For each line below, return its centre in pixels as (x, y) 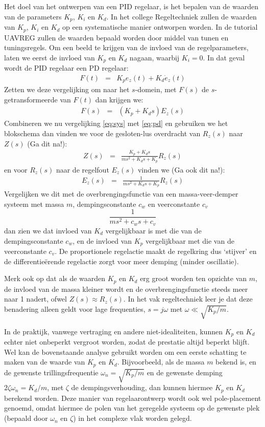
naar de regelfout (82, 169)
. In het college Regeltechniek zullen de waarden (182, 16)
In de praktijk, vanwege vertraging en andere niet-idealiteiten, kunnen (113, 331)
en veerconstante (174, 204)
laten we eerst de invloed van (50, 57)
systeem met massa (34, 204)
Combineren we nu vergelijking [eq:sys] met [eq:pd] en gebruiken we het (116, 123)
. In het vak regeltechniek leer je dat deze (188, 299)
